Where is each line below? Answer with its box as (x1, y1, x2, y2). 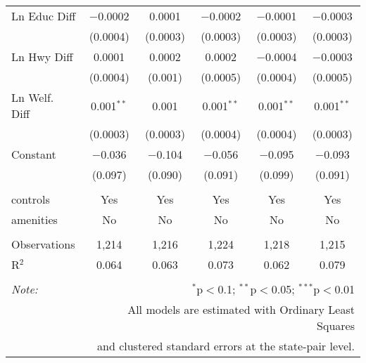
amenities (11, 211, 58, 227)
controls (11, 191, 50, 207)
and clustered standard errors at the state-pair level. (97, 338, 355, 354)
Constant (11, 146, 56, 162)
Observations (11, 236, 75, 252)
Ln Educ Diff (11, 8, 76, 24)
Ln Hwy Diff (11, 48, 73, 65)
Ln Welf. (11, 89, 54, 105)
